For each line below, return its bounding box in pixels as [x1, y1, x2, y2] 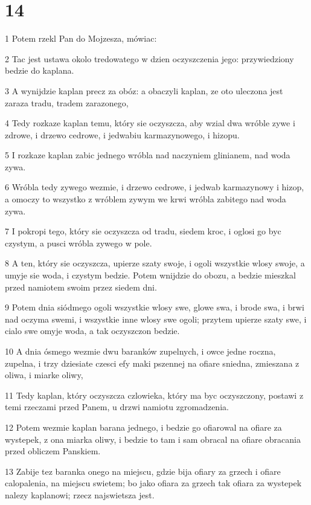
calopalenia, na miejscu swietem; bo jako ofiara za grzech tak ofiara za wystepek [5, 477, 302, 489]
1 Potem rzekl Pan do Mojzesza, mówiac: [5, 32, 157, 45]
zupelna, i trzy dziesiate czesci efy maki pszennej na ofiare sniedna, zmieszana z [5, 356, 300, 369]
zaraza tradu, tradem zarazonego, [5, 96, 129, 109]
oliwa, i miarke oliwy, [5, 368, 83, 381]
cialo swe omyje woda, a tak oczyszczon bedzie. [5, 324, 180, 337]
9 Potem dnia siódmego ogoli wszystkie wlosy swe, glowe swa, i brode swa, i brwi [5, 301, 304, 314]
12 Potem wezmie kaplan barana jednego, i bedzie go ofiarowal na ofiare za [5, 420, 282, 433]
